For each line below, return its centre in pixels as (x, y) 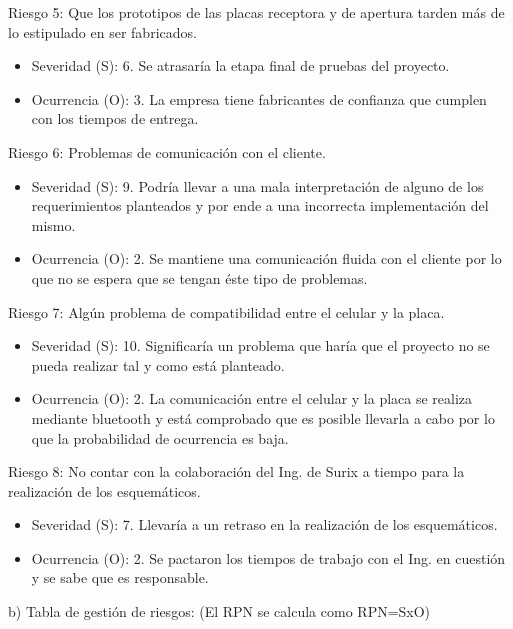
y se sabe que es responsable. (120, 577)
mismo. (53, 224)
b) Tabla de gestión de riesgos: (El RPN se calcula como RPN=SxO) (219, 611)
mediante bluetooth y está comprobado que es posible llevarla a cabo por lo (263, 417)
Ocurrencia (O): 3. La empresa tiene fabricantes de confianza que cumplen (259, 98)
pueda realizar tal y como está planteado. (158, 364)
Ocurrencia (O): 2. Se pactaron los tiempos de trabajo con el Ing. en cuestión (268, 557)
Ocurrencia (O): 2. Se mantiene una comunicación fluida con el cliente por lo (266, 258)
